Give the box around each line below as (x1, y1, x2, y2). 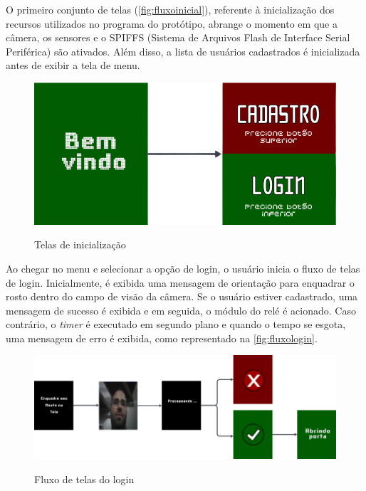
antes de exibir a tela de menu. (6, 58, 140, 73)
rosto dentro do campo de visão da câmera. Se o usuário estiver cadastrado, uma (6, 289, 358, 304)
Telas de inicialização (34, 237, 126, 252)
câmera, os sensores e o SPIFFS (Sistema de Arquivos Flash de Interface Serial (6, 30, 350, 45)
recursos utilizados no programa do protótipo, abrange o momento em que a (6, 16, 338, 31)
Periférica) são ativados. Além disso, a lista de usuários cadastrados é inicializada (6, 43, 360, 58)
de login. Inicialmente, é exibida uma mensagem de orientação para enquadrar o (6, 275, 355, 290)
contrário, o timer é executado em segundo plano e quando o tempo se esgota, (6, 317, 346, 332)
